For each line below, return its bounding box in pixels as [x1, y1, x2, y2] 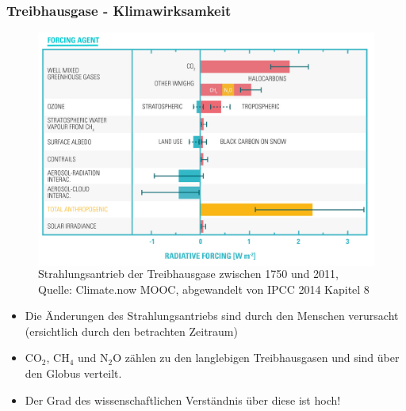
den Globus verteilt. [25, 365, 122, 381]
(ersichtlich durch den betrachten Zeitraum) [25, 322, 238, 339]
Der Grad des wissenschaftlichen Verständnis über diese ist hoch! [25, 391, 341, 408]
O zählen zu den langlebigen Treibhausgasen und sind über [113, 349, 400, 366]
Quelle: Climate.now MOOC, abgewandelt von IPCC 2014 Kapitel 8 [38, 280, 370, 297]
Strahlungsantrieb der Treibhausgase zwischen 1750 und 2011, [38, 265, 339, 282]
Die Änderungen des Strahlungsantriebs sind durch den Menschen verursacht [25, 307, 399, 324]
